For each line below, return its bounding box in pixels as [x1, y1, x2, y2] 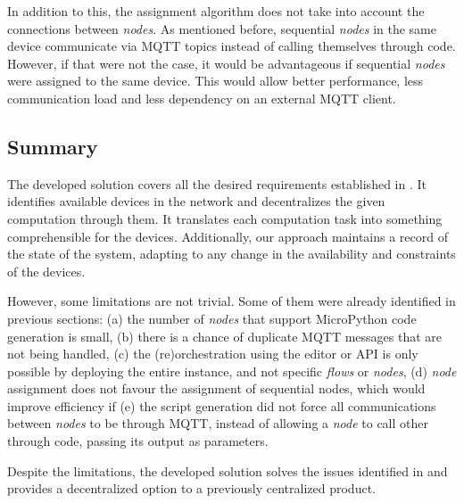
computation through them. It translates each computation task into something [7, 209, 443, 227]
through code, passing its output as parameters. [7, 432, 269, 450]
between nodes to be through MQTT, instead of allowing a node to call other [7, 414, 428, 433]
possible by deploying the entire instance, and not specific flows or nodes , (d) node [7, 361, 457, 380]
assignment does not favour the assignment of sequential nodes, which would [7, 379, 426, 398]
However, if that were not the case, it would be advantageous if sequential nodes [7, 54, 445, 72]
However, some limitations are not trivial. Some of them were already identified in [7, 292, 456, 310]
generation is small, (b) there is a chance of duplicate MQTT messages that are [7, 326, 443, 345]
